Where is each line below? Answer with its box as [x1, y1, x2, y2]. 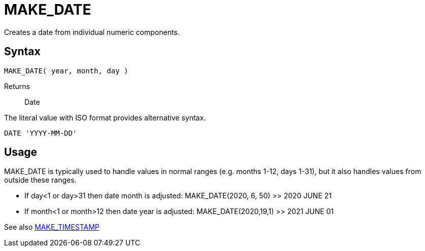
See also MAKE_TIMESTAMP [4, 223, 100, 232]
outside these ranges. [4, 176, 77, 185]
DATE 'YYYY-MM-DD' [4, 129, 77, 137]
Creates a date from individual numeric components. [4, 27, 180, 36]
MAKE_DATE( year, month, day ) [4, 66, 128, 75]
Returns [4, 81, 30, 91]
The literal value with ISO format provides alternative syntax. [4, 113, 206, 122]
